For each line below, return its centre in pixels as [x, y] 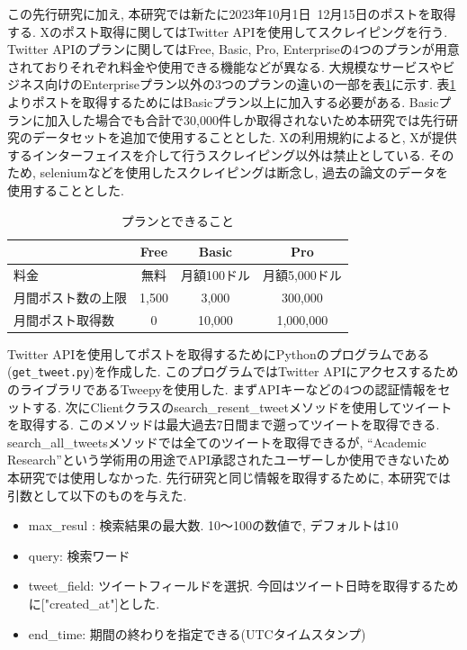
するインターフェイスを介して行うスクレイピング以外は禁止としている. [216, 154]
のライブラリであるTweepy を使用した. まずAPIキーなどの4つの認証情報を [223, 389]
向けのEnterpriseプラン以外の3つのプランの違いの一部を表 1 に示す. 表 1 [250, 84]
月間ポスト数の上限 [70, 297]
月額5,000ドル [302, 274]
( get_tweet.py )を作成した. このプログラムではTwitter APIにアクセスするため [233, 371]
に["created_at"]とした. [94, 603]
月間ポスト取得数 [64, 319]
